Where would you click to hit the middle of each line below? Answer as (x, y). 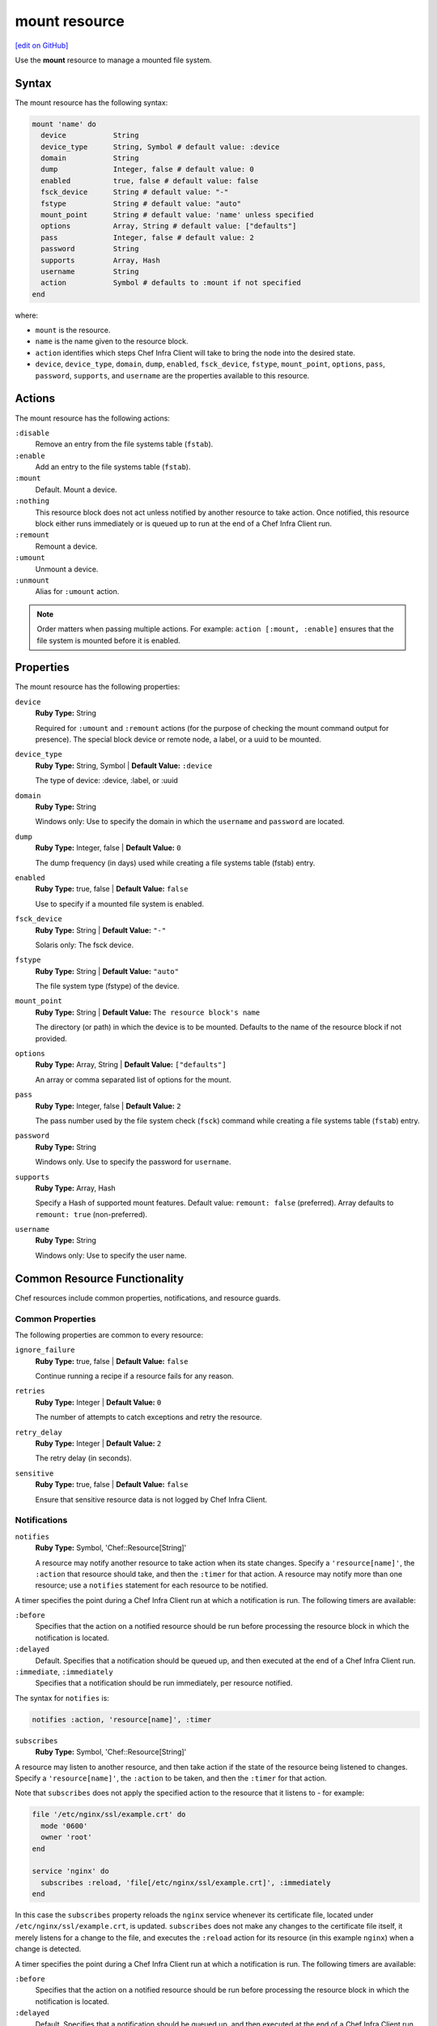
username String (90, 271)
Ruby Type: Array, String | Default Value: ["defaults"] (131, 1065)
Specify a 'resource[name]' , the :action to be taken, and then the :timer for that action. (171, 1778)
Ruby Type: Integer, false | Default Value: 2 (108, 1105)
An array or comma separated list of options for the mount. (133, 1079)
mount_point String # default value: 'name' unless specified (177, 214)
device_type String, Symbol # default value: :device (160, 147)
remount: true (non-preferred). (91, 1214)
